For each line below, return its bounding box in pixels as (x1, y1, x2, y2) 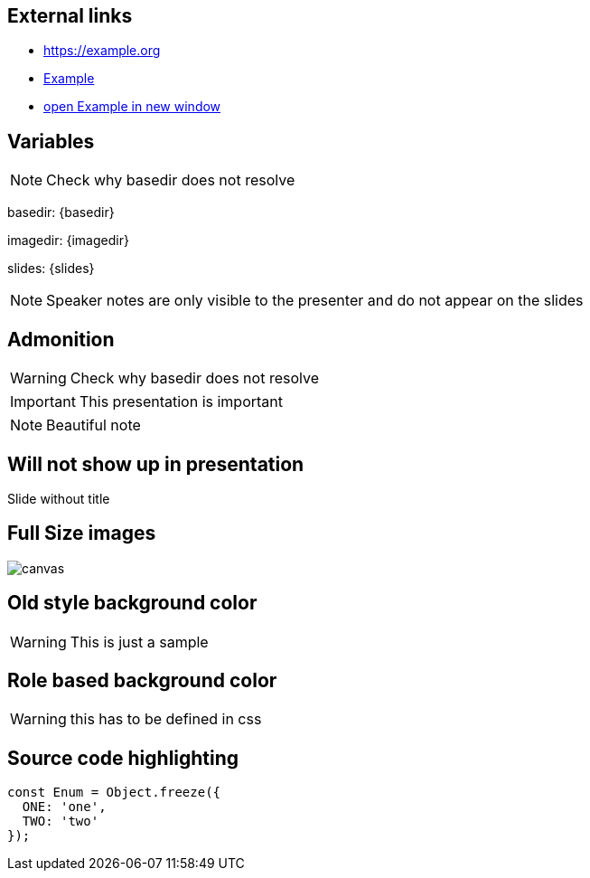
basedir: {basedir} (7, 204, 115, 221)
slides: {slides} (7, 260, 95, 277)
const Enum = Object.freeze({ (7, 785, 221, 800)
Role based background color (7, 669, 277, 693)
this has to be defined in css (70, 710, 262, 729)
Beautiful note (46, 416, 141, 435)
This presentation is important (79, 392, 283, 411)
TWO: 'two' (22, 814, 99, 829)
